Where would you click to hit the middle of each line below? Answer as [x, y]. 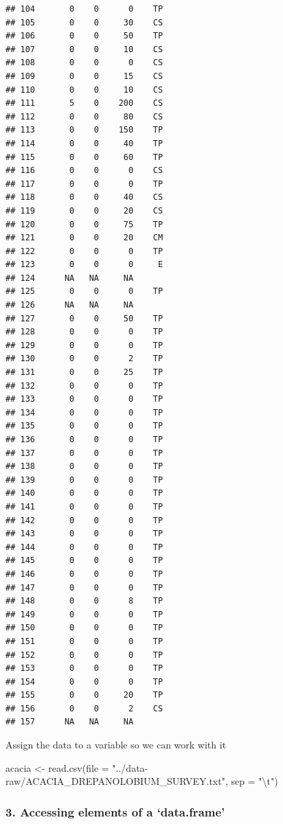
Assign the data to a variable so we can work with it [116, 745]
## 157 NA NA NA [70, 722]
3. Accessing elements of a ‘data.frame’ [115, 811]
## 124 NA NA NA [70, 278]
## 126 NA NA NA [70, 305]
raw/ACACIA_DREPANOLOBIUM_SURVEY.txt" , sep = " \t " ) [142, 781]
